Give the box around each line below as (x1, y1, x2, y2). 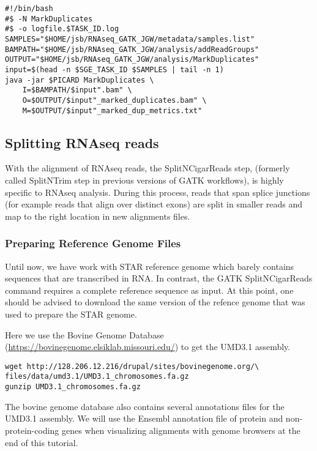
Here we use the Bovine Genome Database (5, 328, 164, 341)
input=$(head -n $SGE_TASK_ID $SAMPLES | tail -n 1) (5, 65, 224, 74)
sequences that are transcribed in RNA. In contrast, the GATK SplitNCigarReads (5, 272, 313, 285)
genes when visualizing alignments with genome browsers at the (62, 423, 300, 436)
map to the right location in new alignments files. (5, 209, 190, 222)
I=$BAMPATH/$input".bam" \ (22, 86, 132, 95)
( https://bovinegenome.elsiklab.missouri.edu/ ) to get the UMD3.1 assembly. (5, 340, 291, 353)
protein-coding (5, 423, 59, 436)
